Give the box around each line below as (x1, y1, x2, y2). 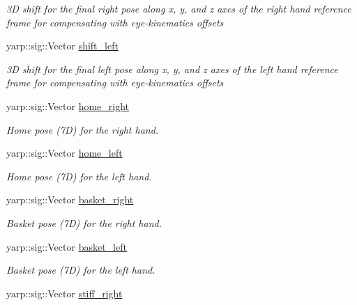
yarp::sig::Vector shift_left (6, 38, 119, 53)
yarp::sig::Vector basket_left (6, 239, 127, 253)
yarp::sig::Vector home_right (6, 98, 130, 113)
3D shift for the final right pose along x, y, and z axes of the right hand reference (6, 1, 351, 15)
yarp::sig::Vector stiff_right (6, 286, 123, 300)
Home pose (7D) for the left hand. (6, 169, 152, 183)
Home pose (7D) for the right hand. (6, 122, 159, 136)
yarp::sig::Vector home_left (6, 146, 123, 160)
